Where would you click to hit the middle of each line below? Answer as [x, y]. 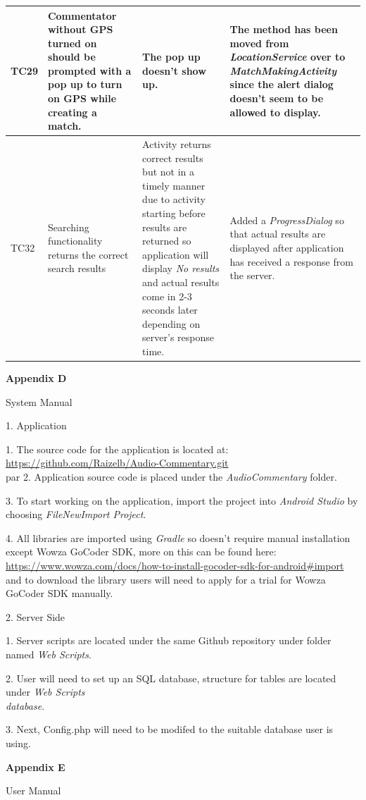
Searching [68, 227]
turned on [72, 43]
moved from [259, 43]
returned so [167, 241]
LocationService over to [288, 57]
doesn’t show [174, 70]
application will [176, 254]
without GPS [80, 29]
